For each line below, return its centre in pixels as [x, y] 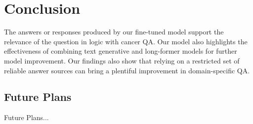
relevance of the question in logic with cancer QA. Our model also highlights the [126, 41]
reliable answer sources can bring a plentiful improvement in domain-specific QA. [127, 70]
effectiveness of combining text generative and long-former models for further [121, 51]
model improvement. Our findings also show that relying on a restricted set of [122, 60]
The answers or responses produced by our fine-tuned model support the [114, 32]
